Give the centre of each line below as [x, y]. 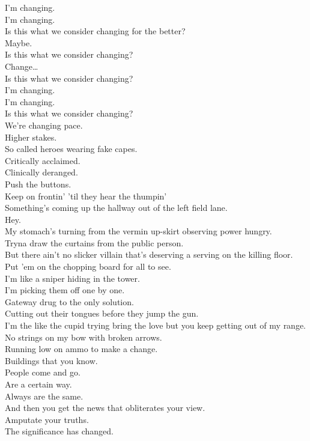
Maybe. [19, 42]
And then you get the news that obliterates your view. [105, 408]
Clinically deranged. [41, 172]
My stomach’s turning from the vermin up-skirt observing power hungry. [138, 231]
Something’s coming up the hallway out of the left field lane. [116, 208]
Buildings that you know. [51, 360]
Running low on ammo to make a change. [81, 349]
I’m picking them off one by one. [65, 290]
